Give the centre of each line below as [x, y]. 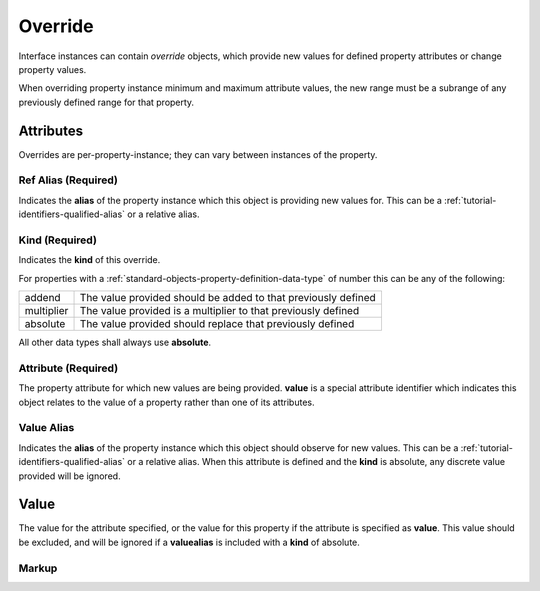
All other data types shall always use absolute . [115, 342]
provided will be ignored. [69, 476]
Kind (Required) [57, 240]
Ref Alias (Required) [68, 180]
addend [42, 298]
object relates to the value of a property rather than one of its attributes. [166, 402]
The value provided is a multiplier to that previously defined [219, 311]
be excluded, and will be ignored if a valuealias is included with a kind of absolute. [189, 542]
